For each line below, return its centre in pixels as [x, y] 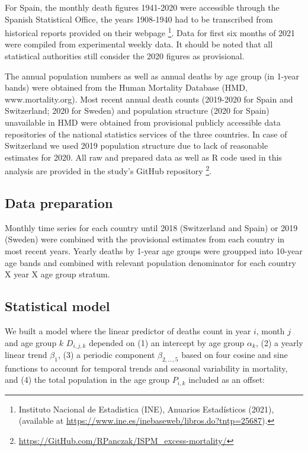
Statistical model [57, 306]
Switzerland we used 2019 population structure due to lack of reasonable [137, 145]
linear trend [26, 355]
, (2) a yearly [279, 342]
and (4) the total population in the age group [87, 380]
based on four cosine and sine [235, 355]
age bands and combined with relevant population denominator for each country [150, 262]
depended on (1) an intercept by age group [167, 342]
